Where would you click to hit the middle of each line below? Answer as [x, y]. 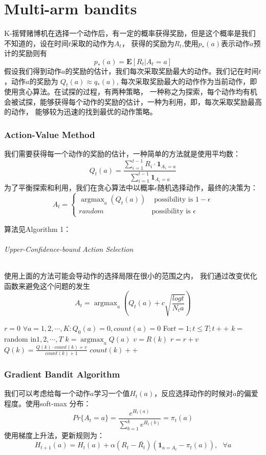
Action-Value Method [50, 134]
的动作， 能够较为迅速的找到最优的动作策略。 [81, 112]
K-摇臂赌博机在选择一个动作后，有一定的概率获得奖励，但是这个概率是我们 [130, 33]
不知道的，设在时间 [36, 43]
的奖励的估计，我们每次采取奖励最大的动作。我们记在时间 [162, 71]
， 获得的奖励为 [148, 43]
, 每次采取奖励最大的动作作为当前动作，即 [187, 81]
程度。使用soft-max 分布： [48, 403]
